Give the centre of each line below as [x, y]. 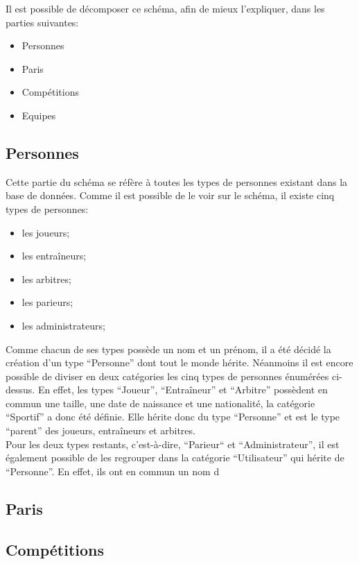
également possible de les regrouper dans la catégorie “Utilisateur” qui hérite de [175, 458]
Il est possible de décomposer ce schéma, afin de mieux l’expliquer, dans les [165, 8]
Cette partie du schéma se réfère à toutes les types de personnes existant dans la [177, 181]
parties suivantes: [42, 22]
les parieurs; [47, 302]
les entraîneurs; [54, 256]
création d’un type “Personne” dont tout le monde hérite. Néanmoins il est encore [179, 362]
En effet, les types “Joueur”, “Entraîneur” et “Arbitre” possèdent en [183, 390]
